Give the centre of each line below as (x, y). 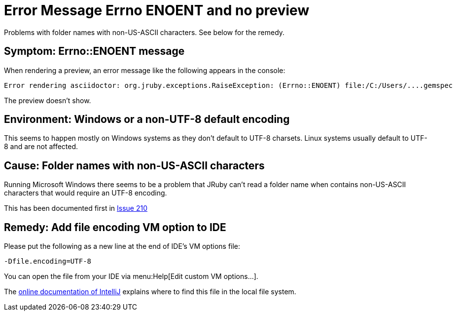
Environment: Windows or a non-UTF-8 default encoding (147, 119)
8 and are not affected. (41, 147)
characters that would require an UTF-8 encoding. (86, 193)
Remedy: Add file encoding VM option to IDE (115, 227)
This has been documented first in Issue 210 (76, 208)
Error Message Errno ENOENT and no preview (157, 10)
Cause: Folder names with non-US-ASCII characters (134, 165)
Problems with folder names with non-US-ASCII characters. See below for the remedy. (144, 32)
